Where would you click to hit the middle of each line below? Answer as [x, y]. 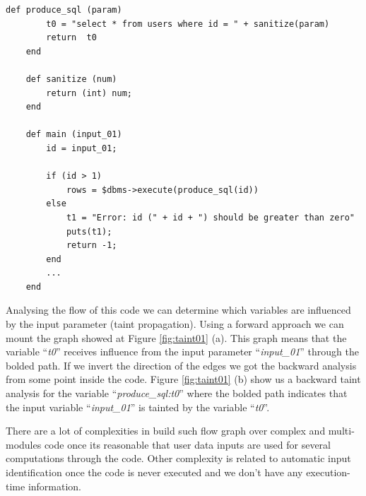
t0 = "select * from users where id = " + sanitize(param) [188, 24]
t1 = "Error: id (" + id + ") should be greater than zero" [210, 217]
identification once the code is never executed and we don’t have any [154, 472]
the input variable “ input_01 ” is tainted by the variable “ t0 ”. [138, 407]
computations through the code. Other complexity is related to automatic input [178, 458]
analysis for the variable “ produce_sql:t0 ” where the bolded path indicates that [177, 393]
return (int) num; [89, 93]
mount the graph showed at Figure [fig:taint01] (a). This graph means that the [176, 337]
